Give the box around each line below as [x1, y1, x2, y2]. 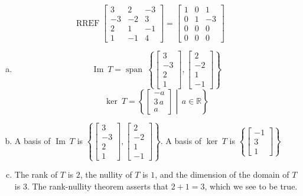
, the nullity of [80, 168, 132, 181]
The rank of [14, 168, 58, 181]
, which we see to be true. [204, 179, 298, 192]
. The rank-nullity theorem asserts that [27, 179, 168, 192]
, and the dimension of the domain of [155, 168, 289, 181]
